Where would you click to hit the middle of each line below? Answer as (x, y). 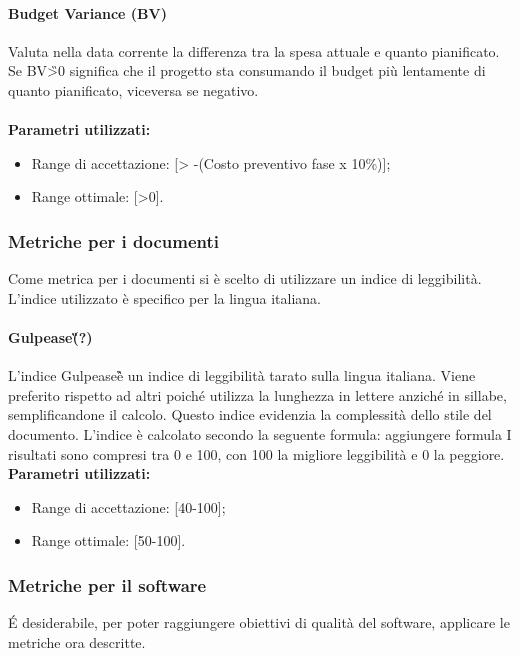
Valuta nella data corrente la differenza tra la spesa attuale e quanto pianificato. (254, 50)
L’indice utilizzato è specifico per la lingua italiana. (164, 297)
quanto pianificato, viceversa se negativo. (133, 89)
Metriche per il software (107, 584)
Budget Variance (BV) (87, 12)
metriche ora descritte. (77, 641)
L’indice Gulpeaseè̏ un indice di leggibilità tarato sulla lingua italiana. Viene (242, 375)
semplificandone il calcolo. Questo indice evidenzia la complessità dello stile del (250, 414)
